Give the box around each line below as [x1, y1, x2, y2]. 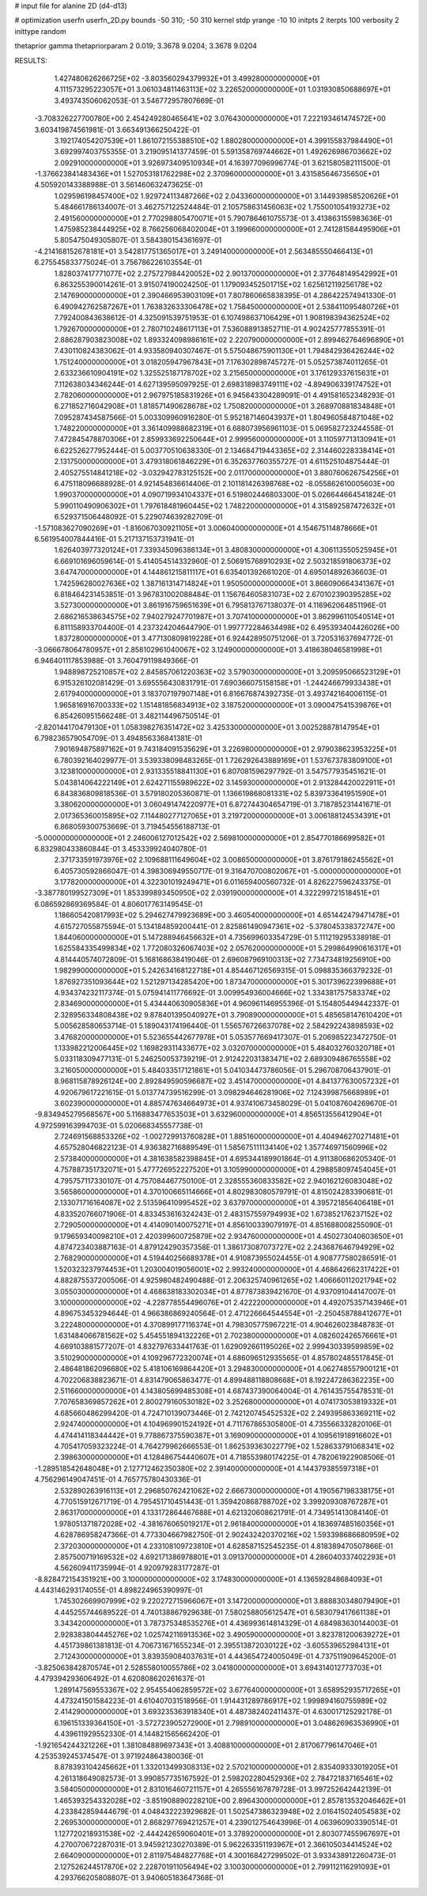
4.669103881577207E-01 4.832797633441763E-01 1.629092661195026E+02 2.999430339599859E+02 [54, 1342, 395, 1351]
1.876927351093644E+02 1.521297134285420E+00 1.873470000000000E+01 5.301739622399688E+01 [54, 976, 396, 986]
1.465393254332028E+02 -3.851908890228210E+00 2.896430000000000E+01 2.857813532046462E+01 [54, 1796, 406, 1805]
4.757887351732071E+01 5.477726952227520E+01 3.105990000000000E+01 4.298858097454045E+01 [54, 1165, 396, 1174]
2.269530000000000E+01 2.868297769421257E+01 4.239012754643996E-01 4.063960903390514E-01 [54, 1818, 399, 1827]
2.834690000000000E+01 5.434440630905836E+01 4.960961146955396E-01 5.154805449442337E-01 [54, 999, 399, 1008]
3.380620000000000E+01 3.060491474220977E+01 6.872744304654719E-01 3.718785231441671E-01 [54, 799, 391, 810]
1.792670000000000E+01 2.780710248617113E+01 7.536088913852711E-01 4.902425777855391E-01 [54, 324, 385, 334]
